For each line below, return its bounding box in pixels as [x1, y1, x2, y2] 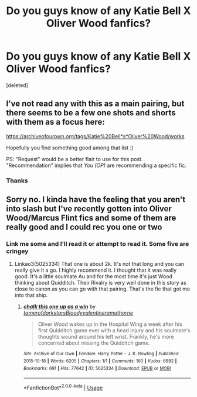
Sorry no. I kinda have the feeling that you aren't [6, 195, 186, 205]
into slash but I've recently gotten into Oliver [6, 204, 172, 214]
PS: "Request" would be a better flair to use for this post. [6, 155, 143, 162]
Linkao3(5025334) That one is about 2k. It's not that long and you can [14, 261, 185, 268]
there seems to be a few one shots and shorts [6, 108, 176, 118]
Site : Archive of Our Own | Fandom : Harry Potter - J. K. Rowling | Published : [23, 351, 180, 357]
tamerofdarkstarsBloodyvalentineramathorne [23, 309, 134, 316]
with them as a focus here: [6, 117, 105, 127]
